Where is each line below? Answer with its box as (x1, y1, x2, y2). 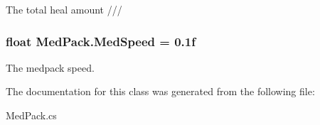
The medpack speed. (6, 60, 95, 75)
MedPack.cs (6, 108, 57, 122)
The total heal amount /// (6, 2, 122, 16)
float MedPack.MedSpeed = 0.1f (6, 32, 196, 50)
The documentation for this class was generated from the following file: (6, 84, 315, 99)
